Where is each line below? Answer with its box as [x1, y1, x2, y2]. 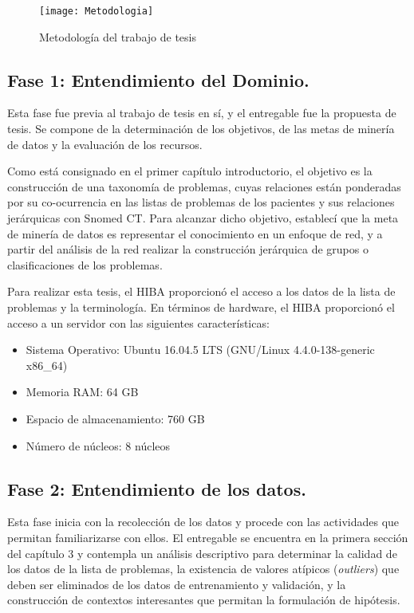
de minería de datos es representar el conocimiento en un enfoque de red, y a [7, 225, 383, 242]
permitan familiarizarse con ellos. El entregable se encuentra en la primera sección [7, 529, 408, 545]
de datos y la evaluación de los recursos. [7, 136, 203, 152]
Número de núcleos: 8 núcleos [26, 437, 171, 454]
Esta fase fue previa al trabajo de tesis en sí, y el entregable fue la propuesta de [7, 104, 396, 121]
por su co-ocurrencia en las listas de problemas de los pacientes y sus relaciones [7, 194, 395, 210]
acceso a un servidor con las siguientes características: [7, 314, 270, 331]
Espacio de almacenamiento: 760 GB [26, 410, 205, 426]
